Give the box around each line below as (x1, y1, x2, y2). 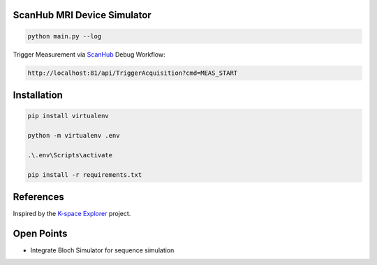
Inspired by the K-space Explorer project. (13, 210, 131, 218)
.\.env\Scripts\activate (27, 151, 113, 159)
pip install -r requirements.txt (27, 171, 142, 178)
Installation (13, 89, 63, 101)
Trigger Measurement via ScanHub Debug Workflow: (13, 50, 165, 59)
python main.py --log (27, 32, 102, 40)
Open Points (13, 227, 68, 239)
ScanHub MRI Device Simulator (13, 9, 151, 21)
